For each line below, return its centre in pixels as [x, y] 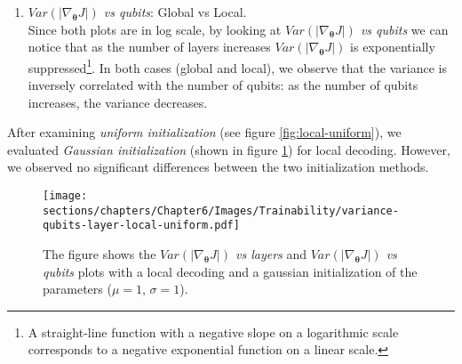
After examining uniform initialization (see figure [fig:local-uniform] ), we [204, 132]
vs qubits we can [404, 29]
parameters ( [77, 289]
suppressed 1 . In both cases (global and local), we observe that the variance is [237, 66]
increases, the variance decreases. [118, 102]
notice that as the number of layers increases [149, 47]
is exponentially [393, 47]
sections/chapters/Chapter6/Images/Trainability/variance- [221, 210]
